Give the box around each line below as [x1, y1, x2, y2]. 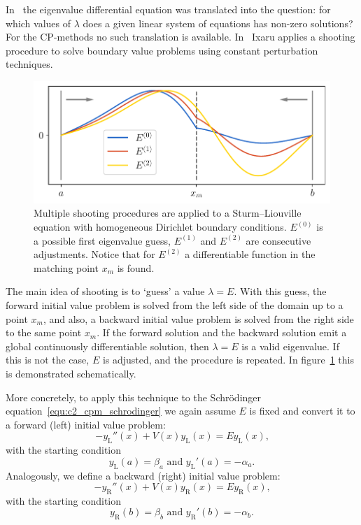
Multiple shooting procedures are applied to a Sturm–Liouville [34, 206, 302, 220]
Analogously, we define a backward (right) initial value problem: [6, 468, 281, 482]
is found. [117, 260, 155, 275]
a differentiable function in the [185, 247, 316, 261]
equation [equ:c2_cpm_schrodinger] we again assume [6, 403, 236, 418]
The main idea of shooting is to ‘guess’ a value [6, 284, 205, 299]
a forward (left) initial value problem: [6, 417, 166, 431]
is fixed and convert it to [249, 403, 355, 418]
